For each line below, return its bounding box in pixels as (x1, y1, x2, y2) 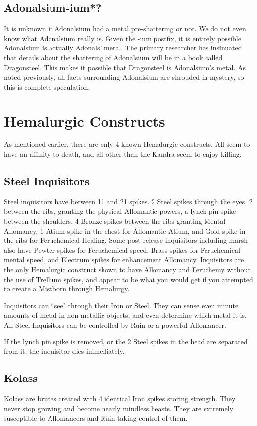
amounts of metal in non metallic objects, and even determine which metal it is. (4, 310, 247, 320)
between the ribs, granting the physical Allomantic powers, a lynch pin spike (4, 206, 236, 216)
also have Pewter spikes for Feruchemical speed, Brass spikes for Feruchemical (4, 244, 240, 255)
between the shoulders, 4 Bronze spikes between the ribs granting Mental (4, 216, 226, 226)
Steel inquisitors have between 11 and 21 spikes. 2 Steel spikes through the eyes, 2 (4, 196, 253, 206)
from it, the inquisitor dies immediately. (4, 346, 125, 356)
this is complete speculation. (4, 81, 90, 92)
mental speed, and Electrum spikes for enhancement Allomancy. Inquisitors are (4, 254, 244, 265)
